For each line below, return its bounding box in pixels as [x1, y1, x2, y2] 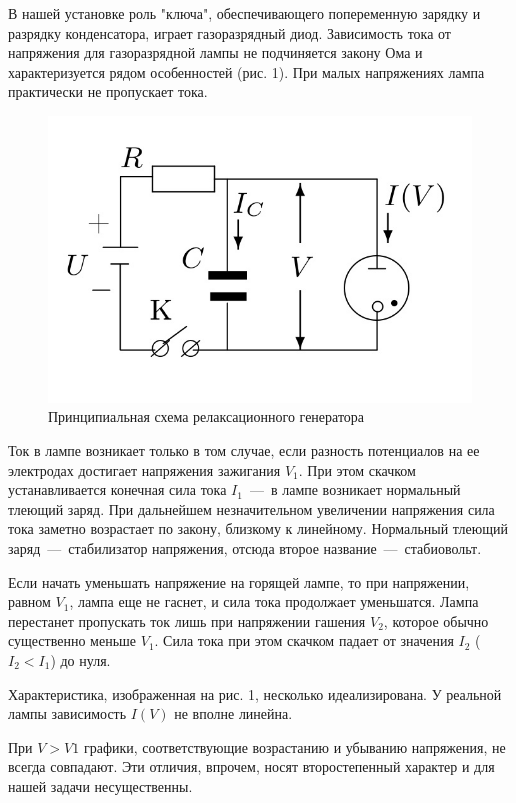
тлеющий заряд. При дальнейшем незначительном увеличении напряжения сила [8, 498, 495, 519]
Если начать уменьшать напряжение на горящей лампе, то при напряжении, [8, 571, 470, 592]
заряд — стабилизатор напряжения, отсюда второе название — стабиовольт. [8, 538, 482, 558]
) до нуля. [50, 649, 111, 670]
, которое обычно [383, 610, 489, 631]
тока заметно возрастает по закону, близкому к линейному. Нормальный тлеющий [8, 518, 509, 539]
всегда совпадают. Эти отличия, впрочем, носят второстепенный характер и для [8, 756, 495, 777]
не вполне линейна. [174, 703, 293, 724]
